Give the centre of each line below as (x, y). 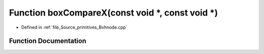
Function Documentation (48, 41)
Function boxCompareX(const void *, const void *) (113, 13)
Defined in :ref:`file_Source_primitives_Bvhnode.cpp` (74, 27)
